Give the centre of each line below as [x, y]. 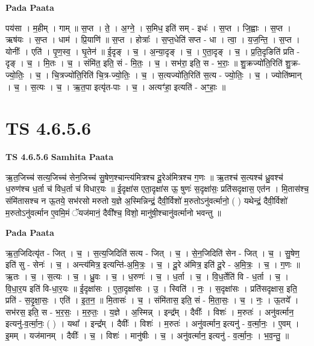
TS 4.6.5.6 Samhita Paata [60, 157]
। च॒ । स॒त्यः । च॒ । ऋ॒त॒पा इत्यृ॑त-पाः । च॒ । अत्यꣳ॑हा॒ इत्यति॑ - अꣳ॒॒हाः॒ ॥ [116, 86]
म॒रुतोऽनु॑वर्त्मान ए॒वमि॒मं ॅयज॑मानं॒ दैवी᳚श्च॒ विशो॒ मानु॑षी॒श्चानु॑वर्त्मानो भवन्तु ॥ [113, 212]
